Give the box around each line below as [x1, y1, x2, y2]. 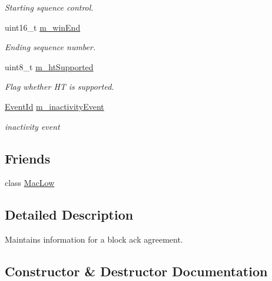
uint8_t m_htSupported [5, 60, 94, 73]
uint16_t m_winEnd [5, 21, 81, 33]
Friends [5, 149, 51, 167]
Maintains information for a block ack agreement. [5, 233, 183, 246]
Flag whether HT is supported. [5, 80, 114, 93]
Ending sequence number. [5, 41, 96, 53]
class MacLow [5, 177, 55, 189]
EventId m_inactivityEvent [5, 100, 104, 112]
